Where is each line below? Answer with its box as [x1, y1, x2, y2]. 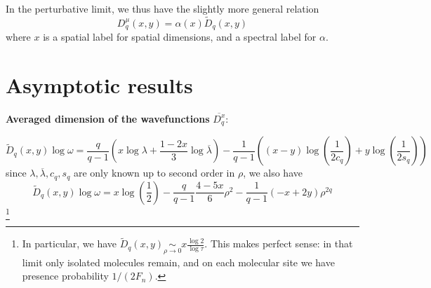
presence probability [22, 268, 109, 283]
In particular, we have [22, 236, 117, 251]
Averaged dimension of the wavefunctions [6, 111, 210, 125]
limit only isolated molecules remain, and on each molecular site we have [22, 254, 335, 269]
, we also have [243, 165, 303, 180]
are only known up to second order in [73, 165, 235, 180]
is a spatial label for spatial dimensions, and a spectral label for [43, 29, 317, 44]
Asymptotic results [6, 71, 193, 100]
